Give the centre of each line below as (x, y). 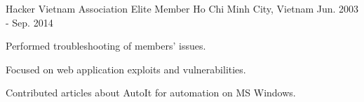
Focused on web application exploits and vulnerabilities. (126, 69)
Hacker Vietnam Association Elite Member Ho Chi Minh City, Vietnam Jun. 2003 (182, 8)
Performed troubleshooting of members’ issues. (106, 46)
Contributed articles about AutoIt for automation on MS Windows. (151, 93)
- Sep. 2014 (29, 22)
